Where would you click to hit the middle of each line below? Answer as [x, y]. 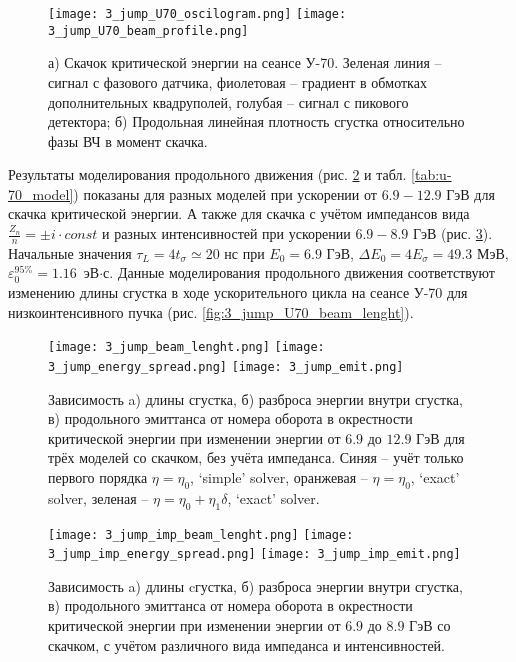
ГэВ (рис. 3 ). [453, 233]
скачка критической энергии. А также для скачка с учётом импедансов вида [239, 213]
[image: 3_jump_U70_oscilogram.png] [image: [197, 14]
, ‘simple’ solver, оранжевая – [279, 476]
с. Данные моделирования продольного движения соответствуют [299, 272]
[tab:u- [431, 174]
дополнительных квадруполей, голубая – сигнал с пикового [228, 101]
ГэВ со [430, 625]
